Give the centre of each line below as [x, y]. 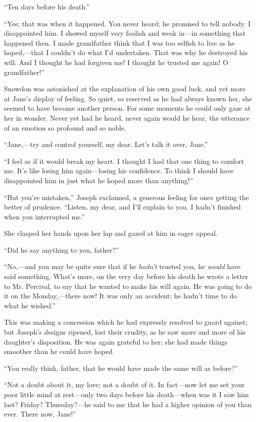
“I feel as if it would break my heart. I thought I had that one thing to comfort [124, 161]
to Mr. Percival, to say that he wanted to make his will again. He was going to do [128, 286]
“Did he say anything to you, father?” [61, 249]
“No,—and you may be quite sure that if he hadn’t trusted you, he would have [122, 266]
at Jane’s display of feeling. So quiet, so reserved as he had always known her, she [128, 98]
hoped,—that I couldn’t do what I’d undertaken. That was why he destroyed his [126, 52]
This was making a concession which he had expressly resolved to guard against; [126, 322]
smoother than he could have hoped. [59, 351]
